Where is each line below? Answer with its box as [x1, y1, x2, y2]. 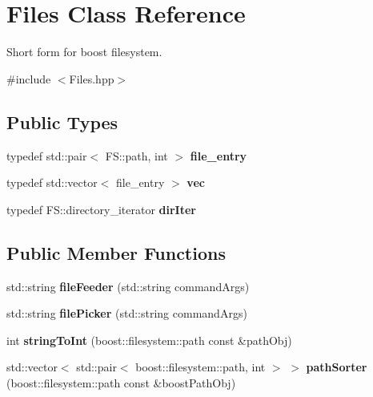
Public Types [6, 109, 118, 134]
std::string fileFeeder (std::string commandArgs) [6, 277, 250, 294]
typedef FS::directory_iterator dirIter [6, 201, 196, 217]
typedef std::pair [6, 147, 87, 164]
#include [6, 70, 51, 87]
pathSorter [306, 359, 367, 375]
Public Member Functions [6, 240, 226, 265]
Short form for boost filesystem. [6, 43, 162, 60]
